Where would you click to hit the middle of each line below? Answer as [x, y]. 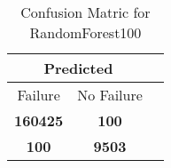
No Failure [110, 95]
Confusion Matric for [85, 12]
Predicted [78, 68]
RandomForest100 [85, 32]
